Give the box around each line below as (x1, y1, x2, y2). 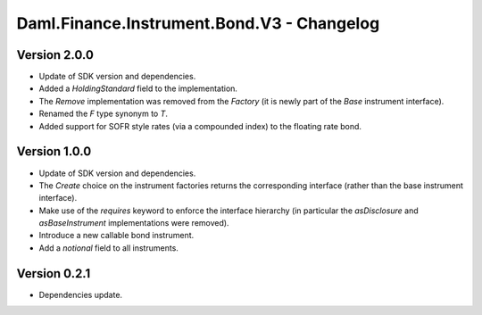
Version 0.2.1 (16, 266, 91, 281)
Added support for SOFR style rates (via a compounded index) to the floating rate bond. (38, 120, 361, 131)
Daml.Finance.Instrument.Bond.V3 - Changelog (16, 13, 380, 33)
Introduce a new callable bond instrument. (38, 230, 195, 241)
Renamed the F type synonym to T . (38, 108, 169, 120)
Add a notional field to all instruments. (38, 242, 179, 253)
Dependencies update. (38, 289, 123, 300)
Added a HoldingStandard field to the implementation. (38, 83, 238, 94)
